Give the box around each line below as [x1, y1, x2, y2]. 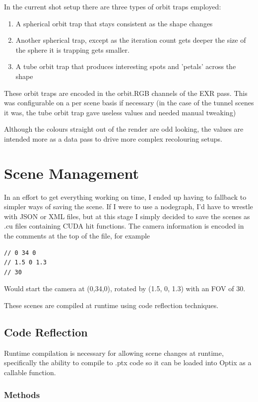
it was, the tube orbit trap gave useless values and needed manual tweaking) [4, 107, 236, 117]
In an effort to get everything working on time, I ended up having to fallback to [4, 191, 247, 202]
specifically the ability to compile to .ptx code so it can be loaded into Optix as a [4, 357, 252, 368]
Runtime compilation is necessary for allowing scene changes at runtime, [4, 347, 224, 358]
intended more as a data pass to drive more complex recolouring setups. [4, 133, 222, 144]
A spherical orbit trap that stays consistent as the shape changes [15, 18, 213, 28]
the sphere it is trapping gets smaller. [15, 44, 129, 55]
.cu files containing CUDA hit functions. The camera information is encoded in [4, 221, 244, 231]
